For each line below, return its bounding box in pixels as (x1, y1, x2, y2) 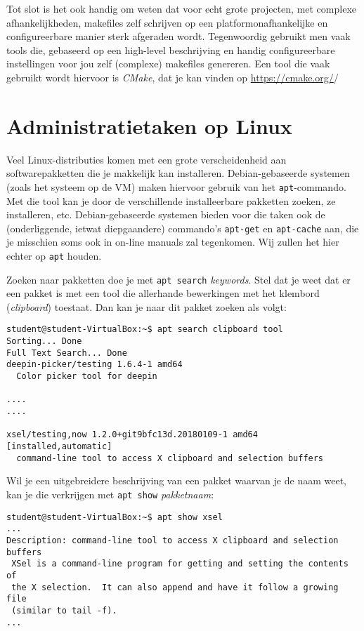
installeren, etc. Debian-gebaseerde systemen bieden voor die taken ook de (6, 207, 325, 222)
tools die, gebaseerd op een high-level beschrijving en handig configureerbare (6, 42, 335, 57)
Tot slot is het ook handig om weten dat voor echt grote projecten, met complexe (6, 1, 356, 15)
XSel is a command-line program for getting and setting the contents (11, 559, 349, 569)
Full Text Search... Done (6, 347, 127, 358)
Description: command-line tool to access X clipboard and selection (6, 535, 339, 545)
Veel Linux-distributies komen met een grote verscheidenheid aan (6, 152, 287, 166)
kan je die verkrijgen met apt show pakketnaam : (6, 486, 214, 501)
